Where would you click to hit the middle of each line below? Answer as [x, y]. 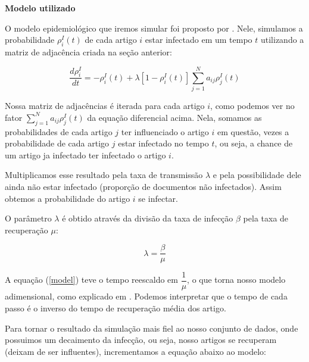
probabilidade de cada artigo [57, 143]
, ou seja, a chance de [254, 143]
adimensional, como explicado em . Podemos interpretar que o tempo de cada [146, 296]
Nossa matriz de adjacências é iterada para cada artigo [105, 106]
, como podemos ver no [252, 106]
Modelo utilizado [40, 8]
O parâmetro [28, 218]
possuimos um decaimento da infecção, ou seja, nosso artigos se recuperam [141, 340]
